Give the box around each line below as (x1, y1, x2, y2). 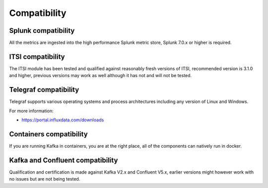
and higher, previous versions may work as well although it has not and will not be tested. (9, 73, 192, 79)
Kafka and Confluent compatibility (9, 156, 118, 164)
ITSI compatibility (9, 52, 65, 61)
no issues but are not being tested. (9, 176, 80, 182)
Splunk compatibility (9, 26, 75, 35)
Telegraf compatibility (9, 86, 79, 94)
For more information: (9, 107, 54, 114)
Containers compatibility (9, 130, 88, 138)
